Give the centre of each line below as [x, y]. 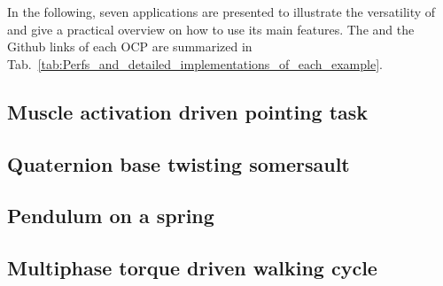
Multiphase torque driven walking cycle [192, 268]
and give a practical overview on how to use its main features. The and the [211, 29]
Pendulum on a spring [111, 216]
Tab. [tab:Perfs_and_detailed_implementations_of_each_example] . [195, 63]
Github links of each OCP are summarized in [130, 46]
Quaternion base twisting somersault [179, 163]
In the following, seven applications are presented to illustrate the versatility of [221, 12]
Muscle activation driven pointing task [188, 111]
